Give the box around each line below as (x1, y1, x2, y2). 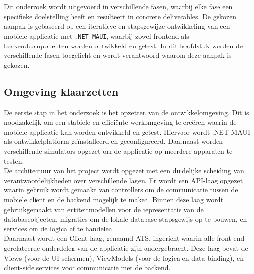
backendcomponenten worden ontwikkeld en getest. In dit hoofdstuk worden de (4, 40, 243, 50)
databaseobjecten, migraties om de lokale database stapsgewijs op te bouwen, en (4, 214, 247, 224)
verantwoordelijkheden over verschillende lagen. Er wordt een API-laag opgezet (4, 175, 243, 185)
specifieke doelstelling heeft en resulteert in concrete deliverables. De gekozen (4, 11, 237, 21)
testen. (4, 155, 24, 166)
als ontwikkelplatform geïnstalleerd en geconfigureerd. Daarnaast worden (4, 136, 223, 146)
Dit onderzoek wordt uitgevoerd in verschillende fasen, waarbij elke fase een (4, 1, 233, 12)
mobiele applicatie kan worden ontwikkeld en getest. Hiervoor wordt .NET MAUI (4, 126, 250, 137)
